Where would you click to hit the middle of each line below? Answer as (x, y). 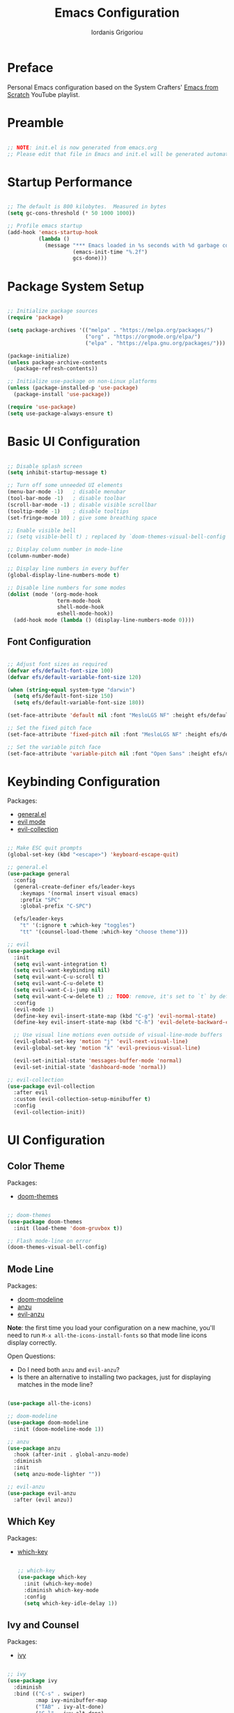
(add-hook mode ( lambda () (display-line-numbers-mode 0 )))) (104, 620)
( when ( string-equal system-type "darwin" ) (71, 690)
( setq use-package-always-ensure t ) (60, 414)
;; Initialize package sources (53, 311)
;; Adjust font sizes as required (57, 664)
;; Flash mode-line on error (49, 1241)
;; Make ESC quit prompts (45, 848)
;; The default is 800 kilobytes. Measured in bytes (87, 207)
